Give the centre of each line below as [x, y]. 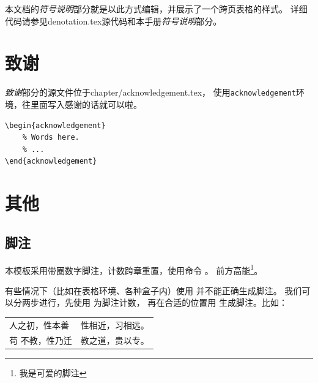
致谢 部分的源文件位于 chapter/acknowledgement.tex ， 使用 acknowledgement [151, 92]
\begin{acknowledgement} [55, 125]
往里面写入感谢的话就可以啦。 [82, 104]
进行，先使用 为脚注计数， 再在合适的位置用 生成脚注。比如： [163, 302]
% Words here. [51, 138]
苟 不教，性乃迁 [41, 340]
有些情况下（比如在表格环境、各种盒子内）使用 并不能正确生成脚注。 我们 [153, 290]
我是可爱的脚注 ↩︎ [53, 372]
